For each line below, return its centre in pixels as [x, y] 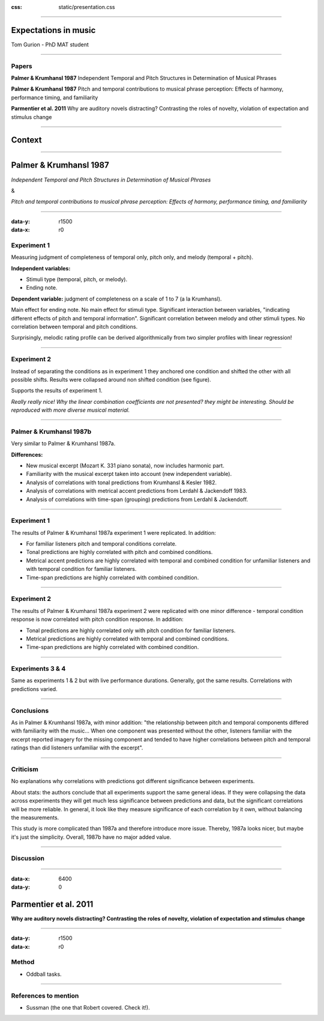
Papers [22, 66]
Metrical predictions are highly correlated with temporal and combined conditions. [127, 639]
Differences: [27, 454]
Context [26, 140]
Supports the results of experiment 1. [57, 391]
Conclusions [30, 710]
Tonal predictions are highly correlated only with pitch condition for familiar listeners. [131, 630]
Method [23, 962]
